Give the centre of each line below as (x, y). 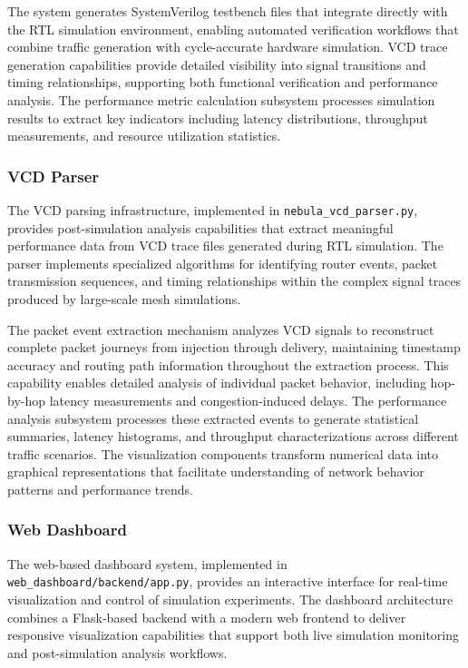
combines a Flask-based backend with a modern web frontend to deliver (207, 617)
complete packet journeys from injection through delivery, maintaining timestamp (234, 347)
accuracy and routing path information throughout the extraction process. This (228, 364)
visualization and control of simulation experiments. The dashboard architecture (230, 599)
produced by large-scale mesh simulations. (124, 299)
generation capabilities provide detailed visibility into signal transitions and (217, 64)
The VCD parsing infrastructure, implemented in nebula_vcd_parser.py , (213, 209)
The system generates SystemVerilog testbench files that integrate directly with (228, 11)
